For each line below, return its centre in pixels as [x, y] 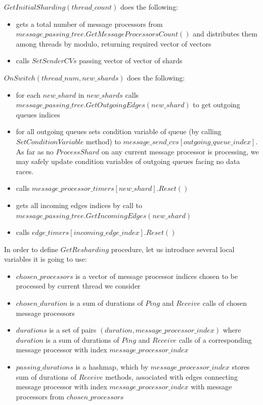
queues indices [38, 114]
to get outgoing [216, 105]
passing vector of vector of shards [131, 60]
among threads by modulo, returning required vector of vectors [114, 43]
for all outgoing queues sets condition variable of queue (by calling [119, 131]
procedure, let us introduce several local [173, 249]
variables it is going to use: [46, 259]
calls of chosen [225, 303]
